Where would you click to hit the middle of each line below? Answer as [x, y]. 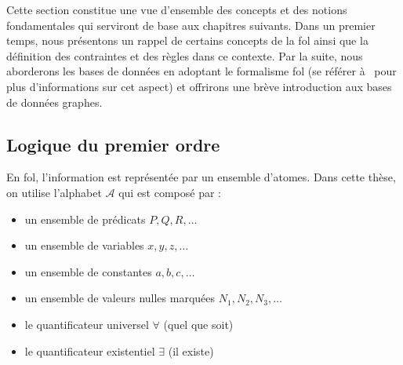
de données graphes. [54, 102]
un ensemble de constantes [88, 271]
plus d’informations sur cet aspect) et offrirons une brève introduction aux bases [199, 86]
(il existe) [191, 350]
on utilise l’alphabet [54, 192]
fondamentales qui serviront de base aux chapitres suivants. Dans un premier [191, 25]
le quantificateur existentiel [90, 350]
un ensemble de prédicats [85, 219]
